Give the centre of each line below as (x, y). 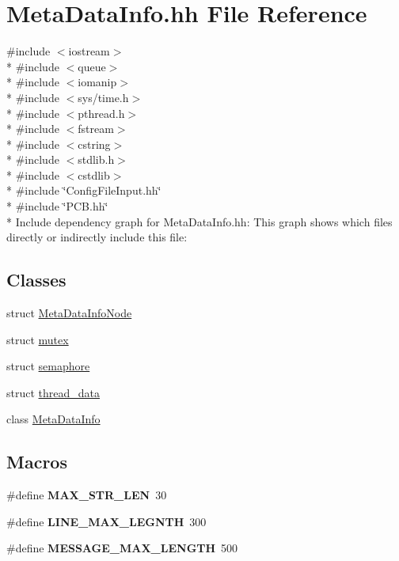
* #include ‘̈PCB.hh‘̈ (57, 206)
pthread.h (101, 113)
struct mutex (38, 339)
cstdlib (94, 174)
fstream (96, 129)
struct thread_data (53, 392)
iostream (89, 51)
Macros (37, 462)
